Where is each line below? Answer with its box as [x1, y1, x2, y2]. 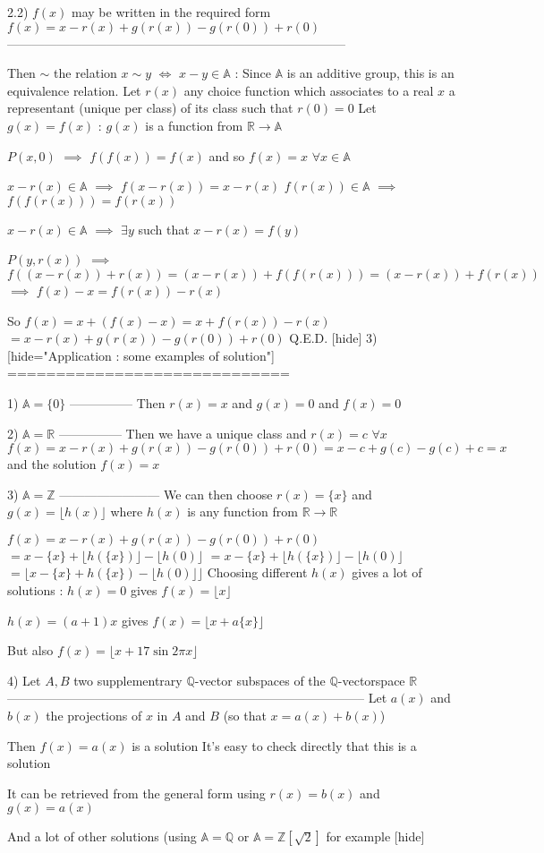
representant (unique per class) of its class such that [7, 98, 293, 117]
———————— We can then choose [59, 484, 273, 503]
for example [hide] [326, 827, 425, 846]
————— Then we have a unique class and [58, 423, 307, 442]
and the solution [7, 455, 97, 473]
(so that [223, 706, 267, 725]
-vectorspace [337, 670, 405, 689]
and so [208, 146, 245, 165]
